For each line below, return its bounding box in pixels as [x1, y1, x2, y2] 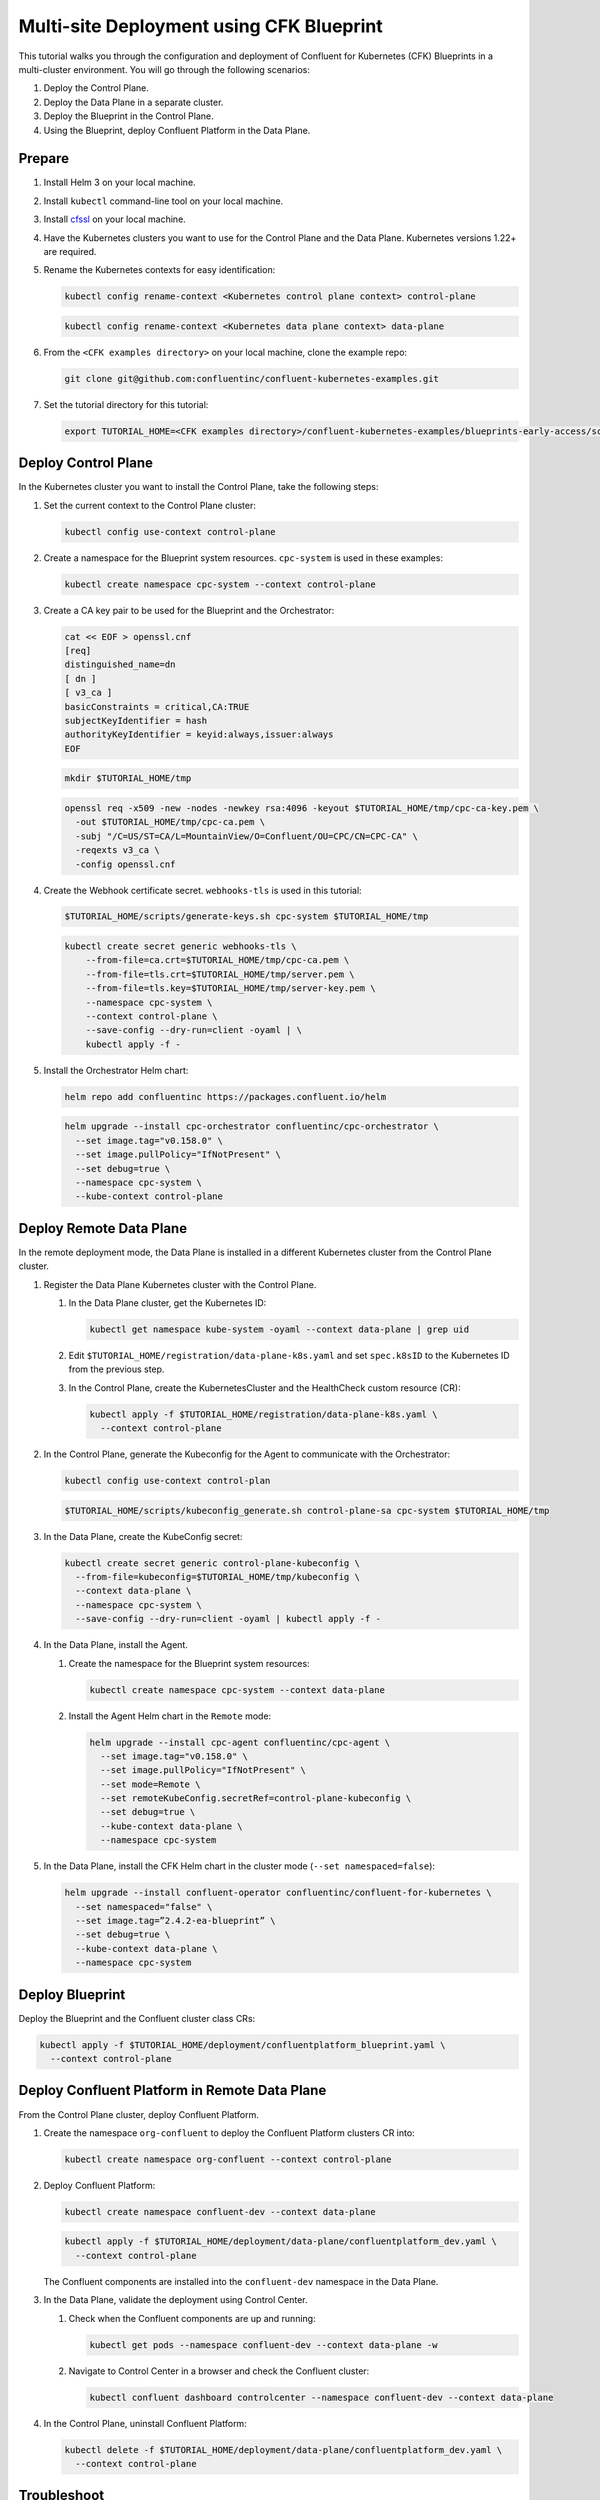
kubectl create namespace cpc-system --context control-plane [64, 578, 376, 590]
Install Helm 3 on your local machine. [43, 176, 196, 189]
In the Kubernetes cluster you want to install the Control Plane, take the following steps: [18, 481, 379, 493]
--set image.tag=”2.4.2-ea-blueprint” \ [75, 1915, 276, 1926]
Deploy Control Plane [18, 455, 154, 472]
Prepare [18, 150, 70, 167]
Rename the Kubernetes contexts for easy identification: [43, 264, 276, 276]
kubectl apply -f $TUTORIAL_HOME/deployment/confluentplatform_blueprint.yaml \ [39, 2039, 446, 2050]
